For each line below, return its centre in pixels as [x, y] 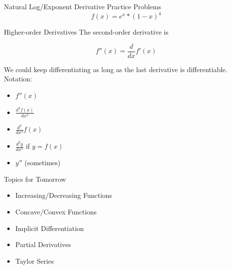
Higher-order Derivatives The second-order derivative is [86, 32]
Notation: [18, 79]
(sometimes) [42, 163]
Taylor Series [34, 260]
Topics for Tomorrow [35, 179]
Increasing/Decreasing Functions [64, 195]
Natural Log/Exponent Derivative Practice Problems [83, 6]
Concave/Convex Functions [56, 212]
